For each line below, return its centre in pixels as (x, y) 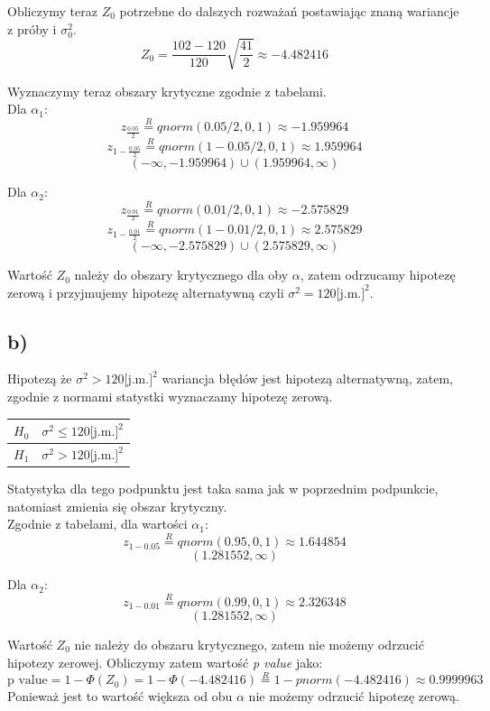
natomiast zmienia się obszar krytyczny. (117, 506)
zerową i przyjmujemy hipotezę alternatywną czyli (146, 292)
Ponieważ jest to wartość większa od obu (120, 696)
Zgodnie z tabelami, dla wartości (97, 524)
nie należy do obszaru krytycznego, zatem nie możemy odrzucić (249, 644)
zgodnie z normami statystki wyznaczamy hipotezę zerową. (170, 397)
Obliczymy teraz (52, 11)
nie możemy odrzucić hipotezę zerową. (354, 696)
